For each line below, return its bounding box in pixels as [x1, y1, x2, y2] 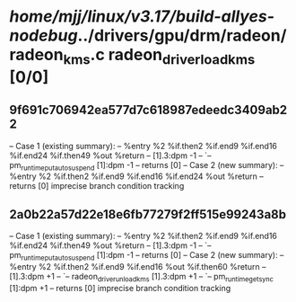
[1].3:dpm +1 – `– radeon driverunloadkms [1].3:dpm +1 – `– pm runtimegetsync [9, 271, 274, 284]
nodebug [9, 25, 78, 46]
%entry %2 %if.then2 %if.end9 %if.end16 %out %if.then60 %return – [9, 262, 266, 271]
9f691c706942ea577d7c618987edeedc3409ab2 [9, 102, 288, 118]
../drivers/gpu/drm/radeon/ [77, 25, 287, 46]
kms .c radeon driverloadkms [63, 45, 256, 68]
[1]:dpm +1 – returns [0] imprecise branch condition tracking [9, 282, 231, 293]
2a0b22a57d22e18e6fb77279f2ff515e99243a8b [9, 207, 287, 222]
